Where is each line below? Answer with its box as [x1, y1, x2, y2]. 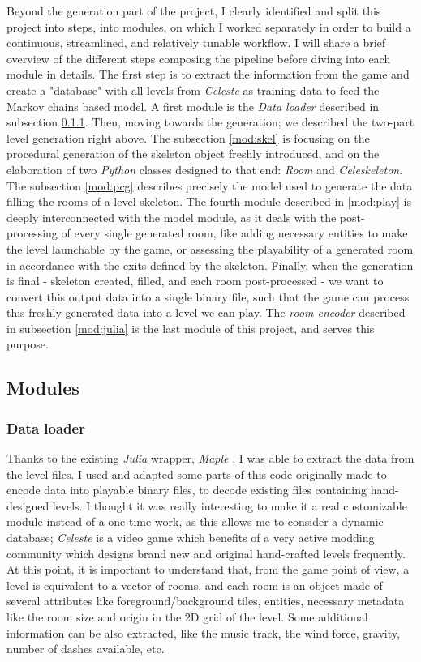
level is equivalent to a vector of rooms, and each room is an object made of [6, 576, 383, 593]
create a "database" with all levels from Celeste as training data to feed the [6, 81, 380, 98]
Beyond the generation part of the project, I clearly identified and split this [6, 2, 381, 19]
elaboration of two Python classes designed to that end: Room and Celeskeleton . [6, 160, 403, 177]
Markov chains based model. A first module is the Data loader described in [6, 97, 380, 114]
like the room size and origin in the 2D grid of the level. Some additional [6, 609, 368, 625]
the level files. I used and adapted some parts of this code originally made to [6, 465, 387, 482]
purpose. [6, 335, 49, 352]
